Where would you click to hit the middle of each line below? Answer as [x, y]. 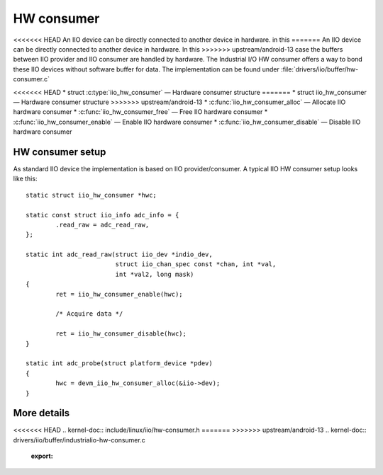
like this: [25, 179]
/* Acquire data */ [89, 314]
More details [41, 413]
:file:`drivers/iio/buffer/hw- [320, 69]
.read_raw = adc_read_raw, [102, 224]
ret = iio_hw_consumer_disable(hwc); [121, 334]
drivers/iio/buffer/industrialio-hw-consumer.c [79, 440]
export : [42, 456]
